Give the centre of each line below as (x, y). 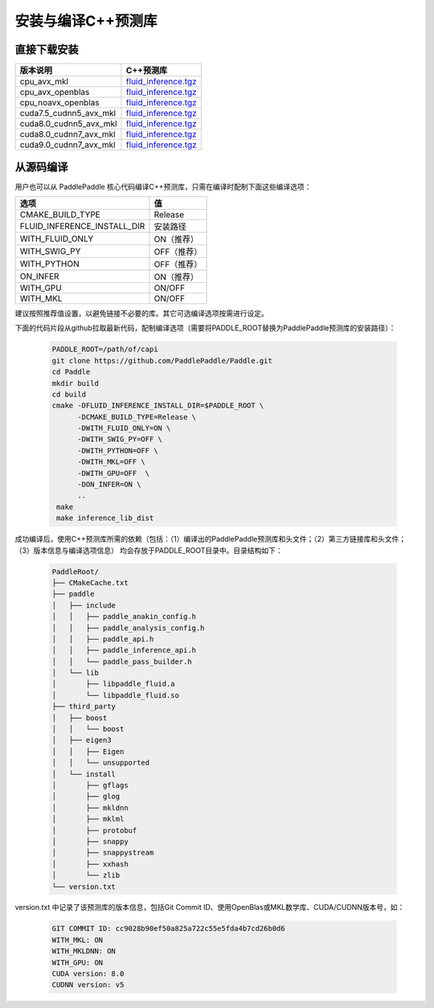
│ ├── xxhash (90, 864)
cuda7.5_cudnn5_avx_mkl (68, 113)
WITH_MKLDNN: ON (84, 951)
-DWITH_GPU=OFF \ (114, 473)
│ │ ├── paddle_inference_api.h (124, 650)
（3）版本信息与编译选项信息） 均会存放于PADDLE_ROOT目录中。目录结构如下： (149, 550)
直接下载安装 (47, 49)
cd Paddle (71, 372)
